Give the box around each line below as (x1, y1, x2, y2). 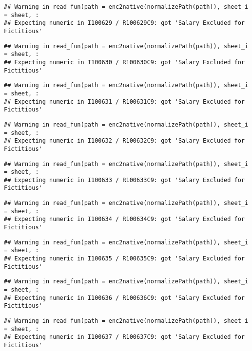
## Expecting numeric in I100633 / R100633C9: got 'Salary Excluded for (4, 176, 245, 184)
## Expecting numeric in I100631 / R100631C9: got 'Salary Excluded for (4, 98, 245, 105)
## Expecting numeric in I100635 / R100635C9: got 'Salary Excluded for (4, 255, 245, 262)
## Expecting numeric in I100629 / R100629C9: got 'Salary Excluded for (4, 19, 245, 27)
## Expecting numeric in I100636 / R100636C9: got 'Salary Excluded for (4, 294, 245, 301)
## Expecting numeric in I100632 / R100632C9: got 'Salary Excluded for (4, 137, 245, 145)
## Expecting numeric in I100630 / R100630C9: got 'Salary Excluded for (4, 58, 245, 66)
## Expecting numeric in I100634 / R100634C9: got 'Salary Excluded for (4, 216, 245, 223)
